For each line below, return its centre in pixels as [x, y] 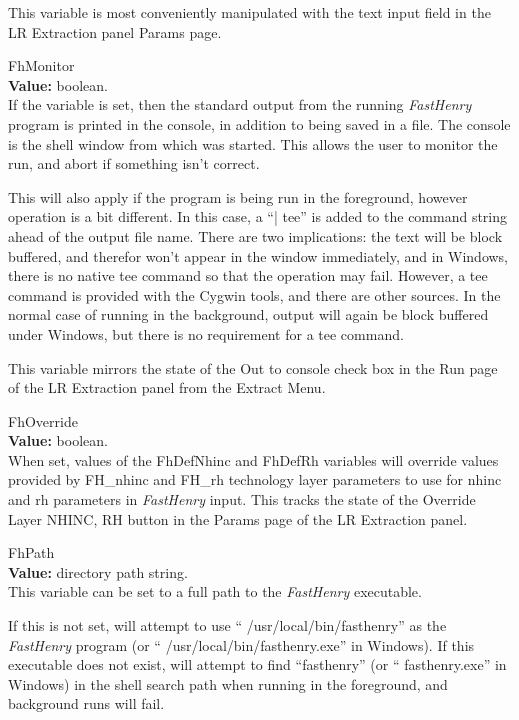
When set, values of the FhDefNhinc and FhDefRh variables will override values [253, 459]
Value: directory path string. [98, 571]
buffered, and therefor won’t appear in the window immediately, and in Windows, [258, 255]
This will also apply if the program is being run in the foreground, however [238, 196]
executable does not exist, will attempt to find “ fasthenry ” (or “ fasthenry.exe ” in [257, 664]
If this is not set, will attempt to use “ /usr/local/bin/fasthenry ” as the [227, 625]
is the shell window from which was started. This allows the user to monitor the [253, 143]
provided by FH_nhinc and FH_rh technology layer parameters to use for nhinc [255, 479]
